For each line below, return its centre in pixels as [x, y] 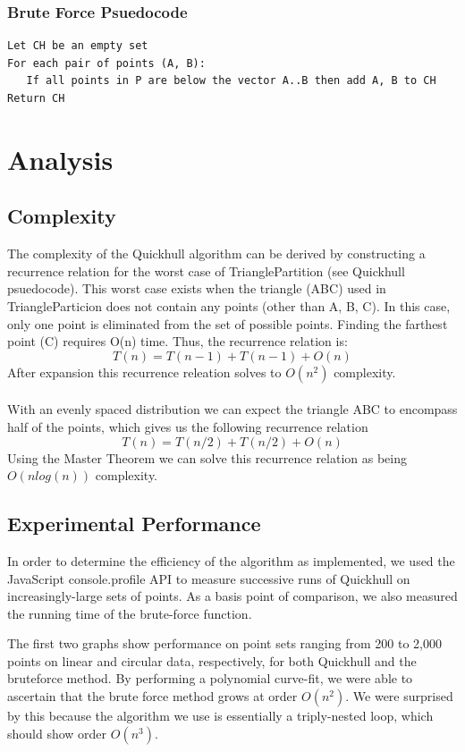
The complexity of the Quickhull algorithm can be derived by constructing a [216, 253]
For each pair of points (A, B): [106, 63]
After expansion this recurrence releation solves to [144, 372]
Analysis [60, 159]
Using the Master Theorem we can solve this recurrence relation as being [207, 457]
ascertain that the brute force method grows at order [152, 696]
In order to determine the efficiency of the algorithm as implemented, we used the [231, 560]
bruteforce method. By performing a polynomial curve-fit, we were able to [210, 678]
